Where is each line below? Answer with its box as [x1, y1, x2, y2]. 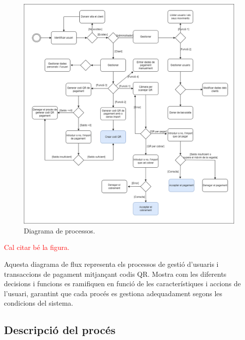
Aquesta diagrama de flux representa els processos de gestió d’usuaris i [4, 259, 219, 269]
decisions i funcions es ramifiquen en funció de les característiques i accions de [4, 278, 241, 289]
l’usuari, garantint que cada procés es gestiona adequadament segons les [4, 288, 223, 298]
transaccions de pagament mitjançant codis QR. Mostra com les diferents [4, 268, 227, 279]
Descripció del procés [4, 322, 116, 338]
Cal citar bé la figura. [4, 242, 69, 252]
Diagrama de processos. [24, 225, 95, 235]
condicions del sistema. [4, 298, 73, 308]
